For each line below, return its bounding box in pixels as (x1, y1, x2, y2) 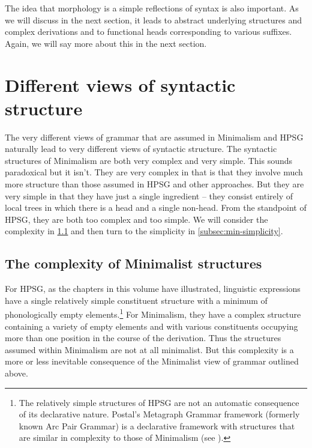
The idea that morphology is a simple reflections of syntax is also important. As (5, 2, 299, 14)
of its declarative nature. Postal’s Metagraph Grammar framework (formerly (19, 408, 300, 420)
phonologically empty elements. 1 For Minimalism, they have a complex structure (5, 306, 301, 321)
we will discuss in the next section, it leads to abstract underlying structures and (5, 13, 302, 26)
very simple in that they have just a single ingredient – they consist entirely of (5, 189, 293, 202)
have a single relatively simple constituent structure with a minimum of (5, 294, 268, 306)
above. (5, 367, 28, 380)
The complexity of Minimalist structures (5, 254, 262, 273)
